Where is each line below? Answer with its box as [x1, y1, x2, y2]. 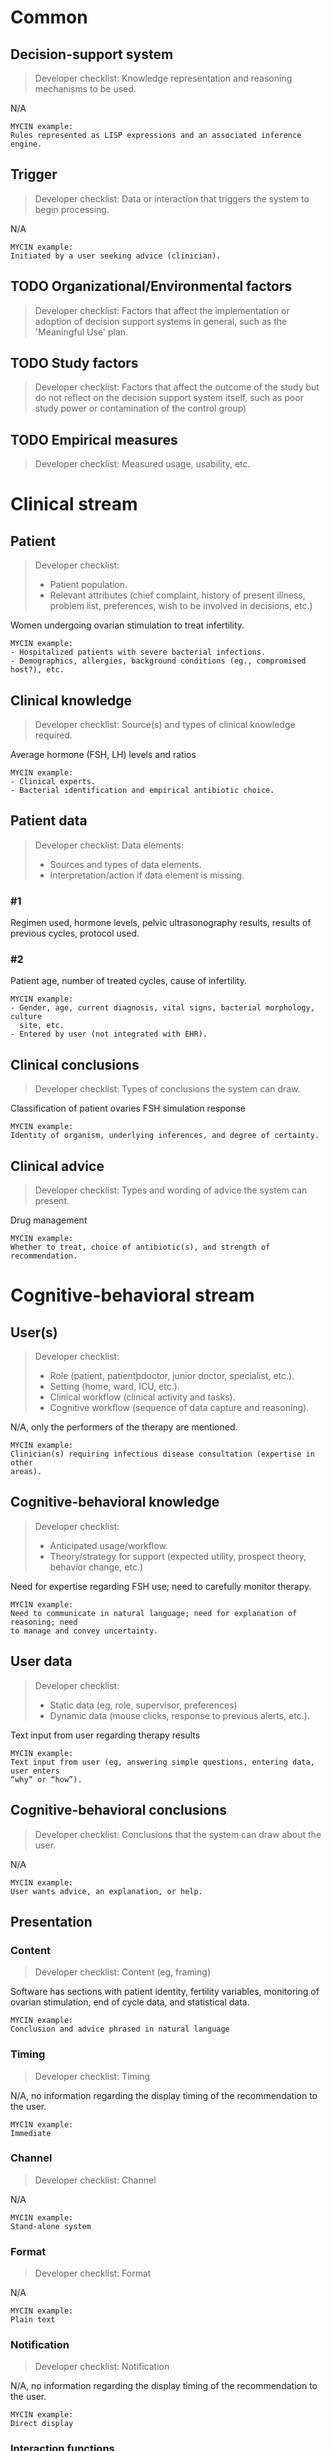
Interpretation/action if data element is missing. [49, 869, 245, 881]
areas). [10, 1467, 43, 1477]
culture [10, 1012, 43, 1022]
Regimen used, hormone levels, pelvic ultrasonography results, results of [10, 917, 312, 929]
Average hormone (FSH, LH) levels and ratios [10, 749, 197, 761]
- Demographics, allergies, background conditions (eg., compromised [10, 656, 307, 666]
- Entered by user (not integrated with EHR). [10, 1029, 208, 1040]
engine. [10, 139, 43, 149]
